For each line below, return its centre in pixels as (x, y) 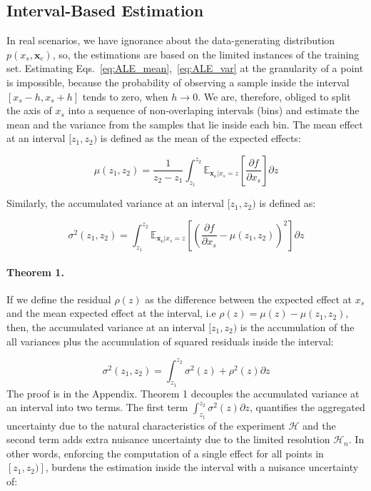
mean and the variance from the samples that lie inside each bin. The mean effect (185, 124)
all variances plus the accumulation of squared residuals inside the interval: (170, 341)
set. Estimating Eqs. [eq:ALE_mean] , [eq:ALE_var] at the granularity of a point (185, 68)
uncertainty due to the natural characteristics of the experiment (146, 425)
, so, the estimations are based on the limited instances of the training (206, 54)
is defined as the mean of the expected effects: (200, 138)
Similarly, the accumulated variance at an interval (116, 203)
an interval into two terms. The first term (97, 407)
